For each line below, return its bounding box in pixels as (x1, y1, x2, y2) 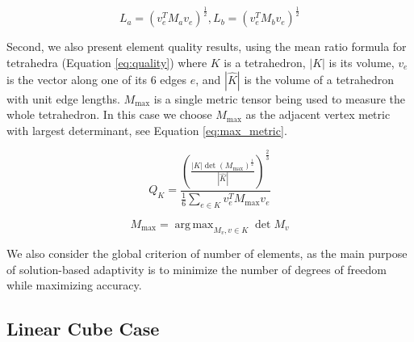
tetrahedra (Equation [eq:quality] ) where (6, 53, 207, 70)
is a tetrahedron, (224, 53, 306, 70)
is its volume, (328, 53, 395, 70)
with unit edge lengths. (6, 90, 120, 107)
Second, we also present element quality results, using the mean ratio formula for (6, 38, 407, 55)
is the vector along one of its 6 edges (6, 70, 187, 87)
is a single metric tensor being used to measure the (153, 90, 405, 107)
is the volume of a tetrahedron (244, 70, 395, 87)
